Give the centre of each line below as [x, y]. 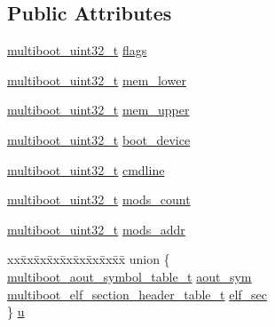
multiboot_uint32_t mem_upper [98, 110]
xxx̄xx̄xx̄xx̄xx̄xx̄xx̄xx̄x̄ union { [89, 259]
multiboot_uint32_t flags [77, 50]
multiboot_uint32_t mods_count [99, 199]
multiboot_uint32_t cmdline [86, 169]
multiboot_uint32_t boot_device [99, 139]
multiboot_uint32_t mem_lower [97, 80]
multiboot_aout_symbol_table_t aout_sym [130, 276]
